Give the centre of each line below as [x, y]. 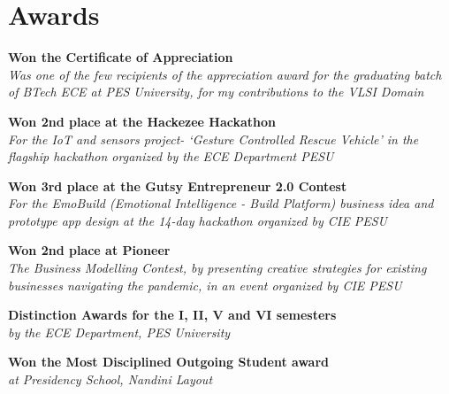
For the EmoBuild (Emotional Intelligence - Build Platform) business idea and [221, 203]
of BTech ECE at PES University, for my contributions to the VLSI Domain [216, 92]
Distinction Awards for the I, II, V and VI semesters [172, 315]
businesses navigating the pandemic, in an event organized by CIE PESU [205, 285]
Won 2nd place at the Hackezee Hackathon [142, 121]
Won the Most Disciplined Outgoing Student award [169, 362]
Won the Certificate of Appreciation [121, 57]
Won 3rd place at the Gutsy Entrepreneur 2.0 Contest [178, 185]
